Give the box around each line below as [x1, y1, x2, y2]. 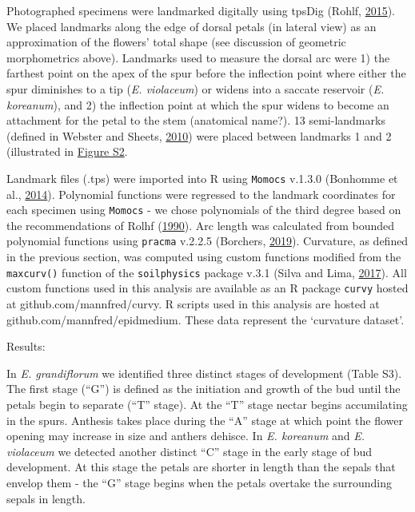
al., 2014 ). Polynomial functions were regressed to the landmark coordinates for [6, 185, 396, 202]
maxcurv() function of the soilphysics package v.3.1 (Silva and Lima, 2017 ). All [6, 264, 407, 280]
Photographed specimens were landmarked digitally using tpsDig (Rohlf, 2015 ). [6, 2, 395, 18]
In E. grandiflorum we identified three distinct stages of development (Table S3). [6, 364, 402, 381]
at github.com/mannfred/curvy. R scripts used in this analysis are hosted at [6, 296, 380, 312]
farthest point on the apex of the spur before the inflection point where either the [6, 65, 406, 81]
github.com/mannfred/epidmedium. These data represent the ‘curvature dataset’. [6, 311, 405, 327]
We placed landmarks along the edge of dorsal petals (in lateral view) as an [6, 18, 377, 34]
